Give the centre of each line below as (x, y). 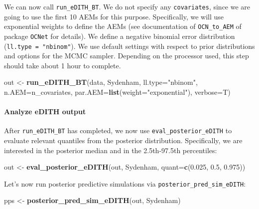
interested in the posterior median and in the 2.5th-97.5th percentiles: (111, 150)
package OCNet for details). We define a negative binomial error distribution (120, 36)
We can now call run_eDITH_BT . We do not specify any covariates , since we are (127, 6)
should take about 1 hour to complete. (63, 65)
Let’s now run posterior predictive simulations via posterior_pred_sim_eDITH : (125, 183)
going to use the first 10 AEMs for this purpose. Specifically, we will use (114, 16)
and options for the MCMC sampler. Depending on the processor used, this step (127, 56)
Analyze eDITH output (45, 111)
